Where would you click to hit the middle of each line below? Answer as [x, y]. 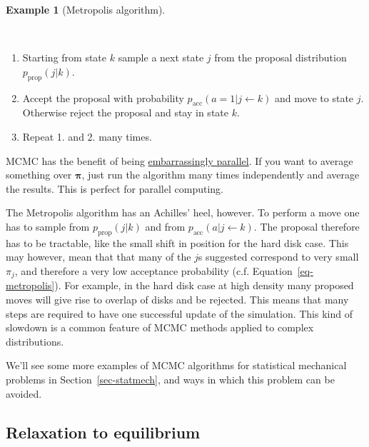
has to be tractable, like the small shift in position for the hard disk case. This [177, 242]
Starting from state [65, 57]
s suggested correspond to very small [278, 257]
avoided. [24, 393]
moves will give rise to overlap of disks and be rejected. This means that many [177, 299]
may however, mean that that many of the [98, 257]
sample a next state [161, 57]
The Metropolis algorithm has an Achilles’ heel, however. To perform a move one [183, 212]
